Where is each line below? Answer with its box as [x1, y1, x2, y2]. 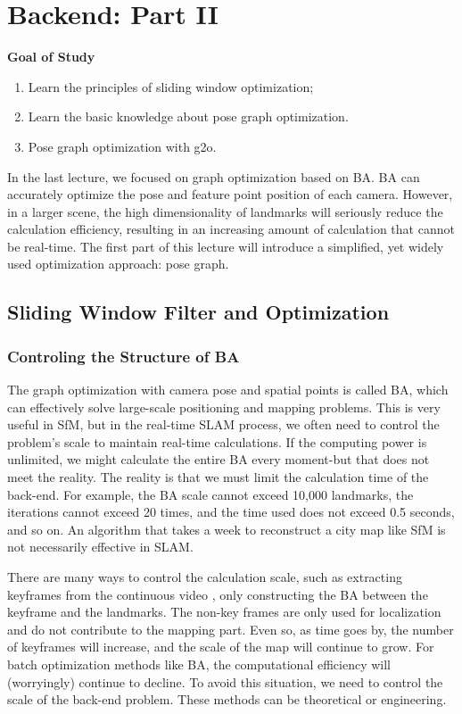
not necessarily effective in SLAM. [7, 537, 194, 556]
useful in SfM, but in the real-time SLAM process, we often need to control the [7, 415, 440, 434]
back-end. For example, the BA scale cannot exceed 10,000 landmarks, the [7, 485, 414, 503]
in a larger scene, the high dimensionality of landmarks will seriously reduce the [7, 202, 443, 220]
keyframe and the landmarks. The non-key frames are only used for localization [7, 602, 441, 621]
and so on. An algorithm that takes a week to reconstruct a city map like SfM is [7, 519, 446, 538]
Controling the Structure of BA [7, 345, 240, 367]
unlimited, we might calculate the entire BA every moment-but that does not [7, 450, 430, 469]
